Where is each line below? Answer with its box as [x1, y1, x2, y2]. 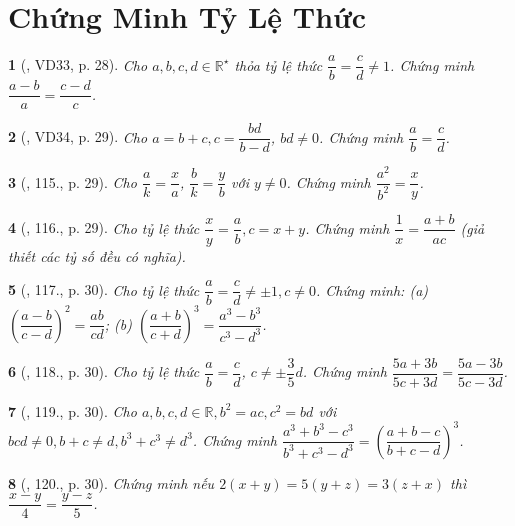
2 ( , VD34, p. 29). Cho [8, 126, 148, 147]
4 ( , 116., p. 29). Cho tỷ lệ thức [8, 217, 200, 238]
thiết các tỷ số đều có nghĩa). [8, 245, 186, 266]
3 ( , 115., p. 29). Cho [8, 171, 137, 192]
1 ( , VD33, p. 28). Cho [8, 54, 148, 75]
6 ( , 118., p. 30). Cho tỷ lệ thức [8, 361, 200, 382]
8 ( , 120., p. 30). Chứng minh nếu [8, 472, 215, 493]
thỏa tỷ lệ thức [234, 54, 323, 75]
